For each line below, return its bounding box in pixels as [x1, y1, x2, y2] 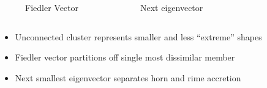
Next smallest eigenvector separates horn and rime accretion [15, 71, 241, 84]
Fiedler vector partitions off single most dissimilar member [15, 51, 235, 64]
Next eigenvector [140, 1, 203, 13]
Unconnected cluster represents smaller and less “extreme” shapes [15, 30, 262, 43]
